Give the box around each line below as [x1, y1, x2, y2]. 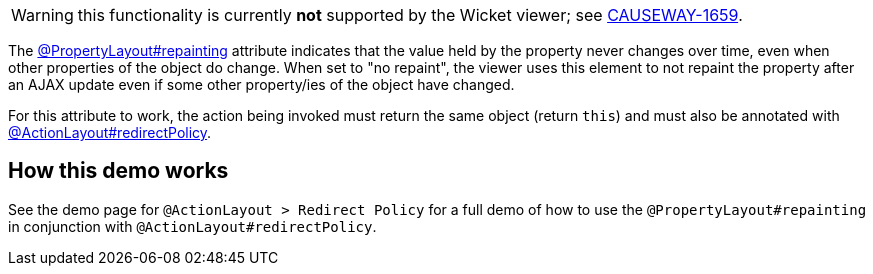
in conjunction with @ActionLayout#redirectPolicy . [8, 217, 377, 235]
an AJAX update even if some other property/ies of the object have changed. [8, 76, 515, 93]
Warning [11, 5, 74, 25]
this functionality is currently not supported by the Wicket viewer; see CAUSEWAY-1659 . [77, 5, 743, 25]
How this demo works [8, 158, 229, 184]
